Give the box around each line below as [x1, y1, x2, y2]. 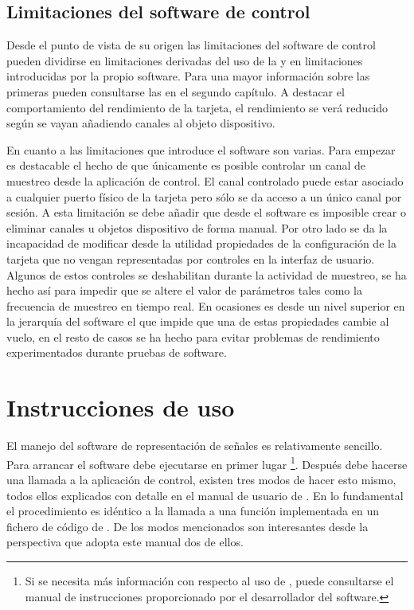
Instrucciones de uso [6, 391, 235, 424]
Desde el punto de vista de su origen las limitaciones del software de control [6, 37, 376, 53]
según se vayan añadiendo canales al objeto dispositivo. [6, 115, 275, 131]
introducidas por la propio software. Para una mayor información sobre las [6, 68, 370, 84]
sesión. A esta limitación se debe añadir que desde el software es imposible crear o [6, 204, 406, 221]
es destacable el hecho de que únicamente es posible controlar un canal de [6, 157, 366, 174]
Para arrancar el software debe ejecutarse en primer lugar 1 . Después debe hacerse [6, 453, 408, 472]
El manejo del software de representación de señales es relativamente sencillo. [6, 437, 383, 454]
